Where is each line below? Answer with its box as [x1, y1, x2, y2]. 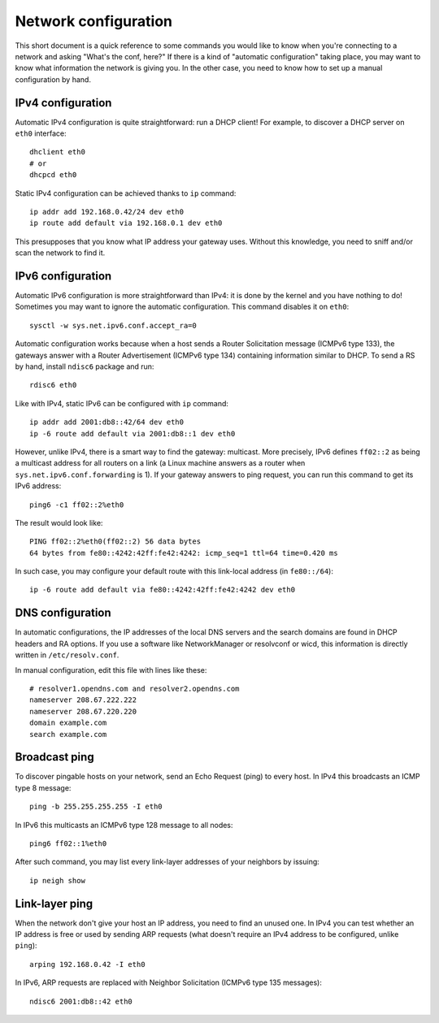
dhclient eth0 [29, 147, 85, 157]
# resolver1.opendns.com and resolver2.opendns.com [29, 683, 240, 693]
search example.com [29, 730, 107, 739]
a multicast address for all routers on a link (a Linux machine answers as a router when [15, 458, 306, 468]
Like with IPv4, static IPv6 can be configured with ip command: [15, 398, 229, 408]
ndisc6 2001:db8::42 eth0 [29, 996, 133, 1006]
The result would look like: [15, 518, 103, 527]
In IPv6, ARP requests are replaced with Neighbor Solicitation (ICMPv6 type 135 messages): [15, 977, 323, 987]
